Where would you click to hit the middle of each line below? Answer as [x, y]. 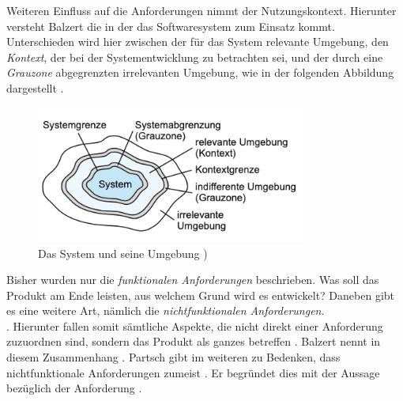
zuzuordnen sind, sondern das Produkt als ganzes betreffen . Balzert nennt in [194, 341]
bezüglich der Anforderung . [74, 388]
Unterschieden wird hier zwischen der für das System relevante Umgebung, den [198, 42]
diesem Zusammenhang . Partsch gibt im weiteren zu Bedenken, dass [173, 357]
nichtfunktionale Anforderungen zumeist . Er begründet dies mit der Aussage [193, 372]
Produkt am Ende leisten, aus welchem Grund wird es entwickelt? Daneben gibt [201, 295]
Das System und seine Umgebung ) [123, 253]
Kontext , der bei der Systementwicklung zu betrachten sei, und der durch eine [195, 57]
